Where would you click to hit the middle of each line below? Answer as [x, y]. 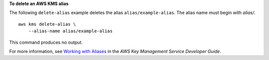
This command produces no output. [46, 42]
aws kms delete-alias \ [47, 24]
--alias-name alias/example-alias [70, 31]
